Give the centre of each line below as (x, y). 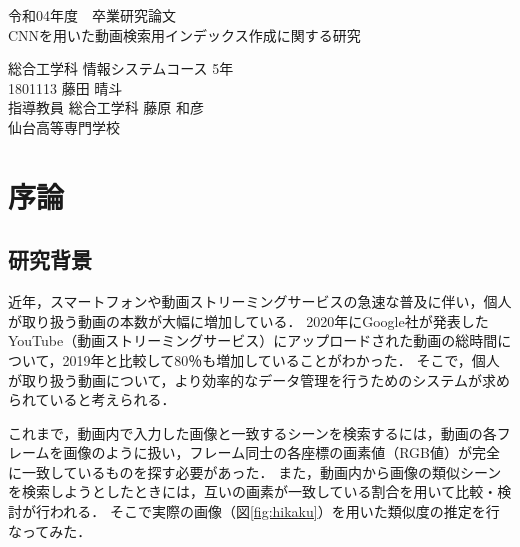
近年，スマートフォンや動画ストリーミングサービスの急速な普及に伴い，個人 (260, 301)
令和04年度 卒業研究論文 (92, 15)
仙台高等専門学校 (64, 126)
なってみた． (50, 530)
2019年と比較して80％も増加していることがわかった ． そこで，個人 (281, 359)
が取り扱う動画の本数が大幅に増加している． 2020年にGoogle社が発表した (248, 320)
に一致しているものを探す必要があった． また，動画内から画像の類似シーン (255, 471)
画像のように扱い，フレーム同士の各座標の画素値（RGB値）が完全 (281, 452)
